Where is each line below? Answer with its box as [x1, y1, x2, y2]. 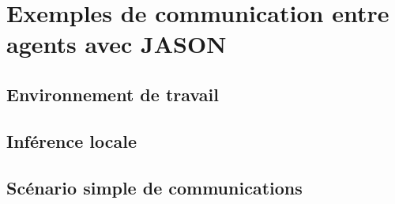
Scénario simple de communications [6, 175, 303, 199]
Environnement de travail [6, 81, 219, 106]
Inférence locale [6, 128, 137, 153]
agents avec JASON [6, 28, 227, 60]
